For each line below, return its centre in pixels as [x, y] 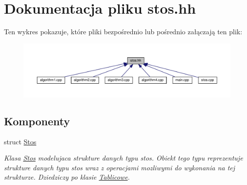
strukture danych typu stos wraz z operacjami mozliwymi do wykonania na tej [120, 167]
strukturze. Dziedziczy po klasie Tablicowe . [67, 177]
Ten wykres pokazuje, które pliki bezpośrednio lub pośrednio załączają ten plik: [123, 32]
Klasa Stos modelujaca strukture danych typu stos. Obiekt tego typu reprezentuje [123, 158]
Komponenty [37, 121]
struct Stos [20, 141]
